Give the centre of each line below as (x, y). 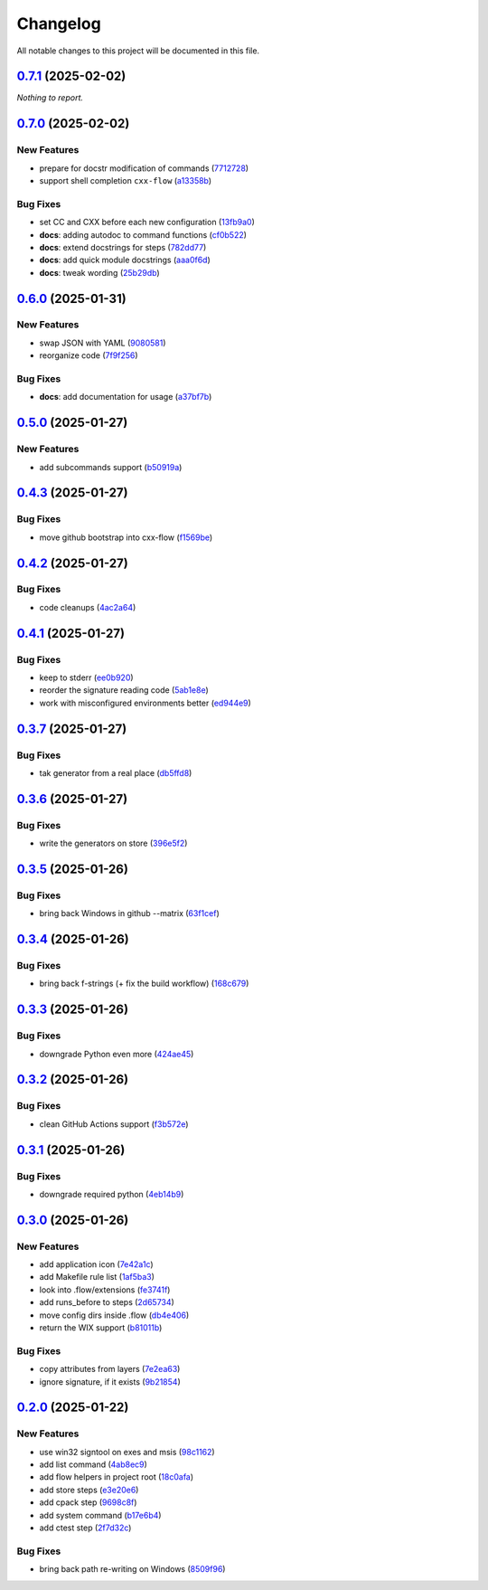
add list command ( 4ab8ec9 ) (94, 1464)
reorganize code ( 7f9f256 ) (89, 355)
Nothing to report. (50, 98)
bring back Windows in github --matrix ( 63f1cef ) (130, 913)
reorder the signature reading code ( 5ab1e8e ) (124, 690)
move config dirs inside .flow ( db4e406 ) (114, 1315)
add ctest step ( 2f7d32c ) (85, 1528)
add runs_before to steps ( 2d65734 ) (107, 1302)
